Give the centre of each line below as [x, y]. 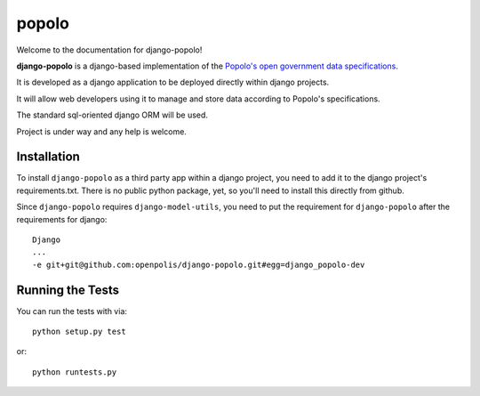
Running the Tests [68, 290]
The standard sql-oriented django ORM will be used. [112, 115]
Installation [48, 157]
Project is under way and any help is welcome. [101, 131]
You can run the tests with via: [72, 311]
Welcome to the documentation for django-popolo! [109, 50]
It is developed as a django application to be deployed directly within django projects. [173, 82]
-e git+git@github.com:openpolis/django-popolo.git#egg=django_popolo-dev [199, 264]
